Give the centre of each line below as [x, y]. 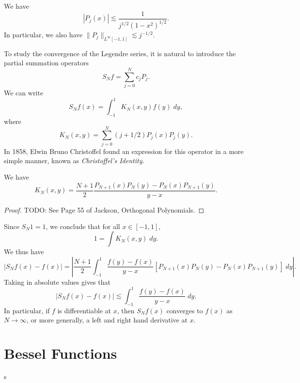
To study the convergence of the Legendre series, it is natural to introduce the [120, 53]
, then [126, 310]
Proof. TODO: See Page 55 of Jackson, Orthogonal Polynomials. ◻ [104, 210]
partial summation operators [46, 63]
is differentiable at [84, 310]
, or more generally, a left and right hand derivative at [107, 320]
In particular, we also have [43, 34]
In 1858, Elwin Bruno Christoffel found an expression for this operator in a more [124, 151]
